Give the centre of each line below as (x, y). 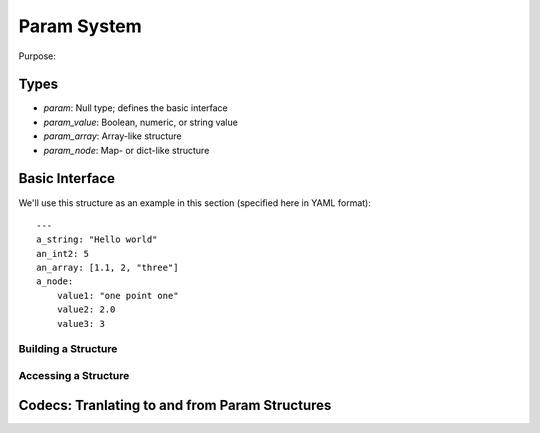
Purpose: (37, 56)
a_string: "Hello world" (97, 239)
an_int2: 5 (63, 253)
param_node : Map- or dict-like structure (126, 150)
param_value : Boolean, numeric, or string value (141, 122)
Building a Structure (68, 349)
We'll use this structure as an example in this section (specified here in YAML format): (195, 202)
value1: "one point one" (117, 295)
